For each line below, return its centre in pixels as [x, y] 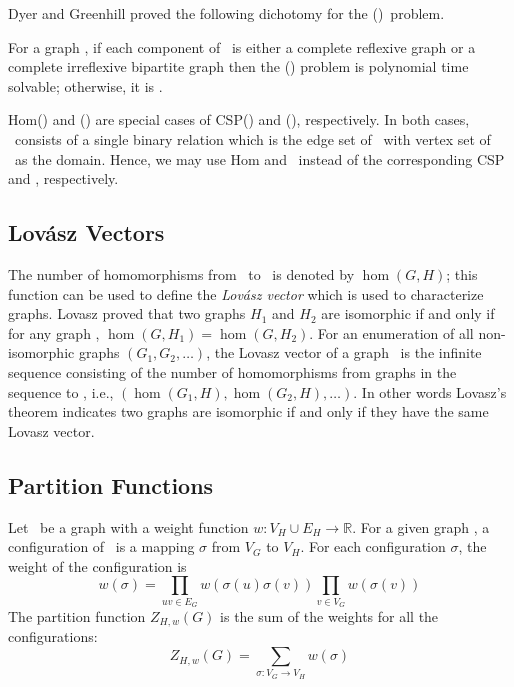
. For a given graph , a [421, 526]
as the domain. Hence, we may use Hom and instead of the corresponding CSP [259, 158]
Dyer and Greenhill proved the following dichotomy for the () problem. [226, 13]
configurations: [53, 636]
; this [462, 273]
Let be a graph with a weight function [128, 526]
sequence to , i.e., [61, 391]
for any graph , [54, 332]
